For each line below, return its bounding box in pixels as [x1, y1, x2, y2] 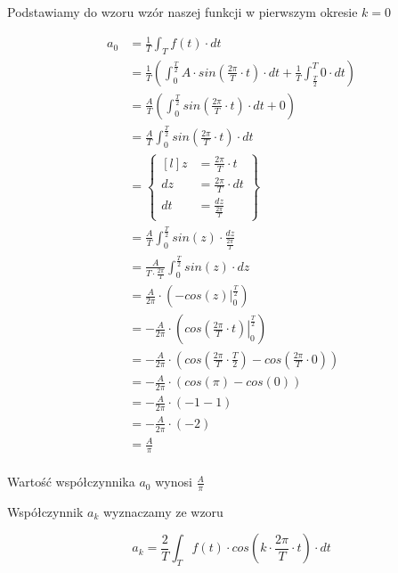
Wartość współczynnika [7, 472, 135, 491]
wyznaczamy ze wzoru [102, 502, 223, 520]
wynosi [155, 472, 192, 491]
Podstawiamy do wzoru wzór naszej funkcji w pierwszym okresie [7, 3, 358, 20]
